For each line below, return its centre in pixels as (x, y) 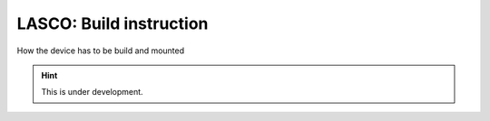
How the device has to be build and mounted (101, 51)
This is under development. (93, 92)
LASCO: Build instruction (113, 23)
